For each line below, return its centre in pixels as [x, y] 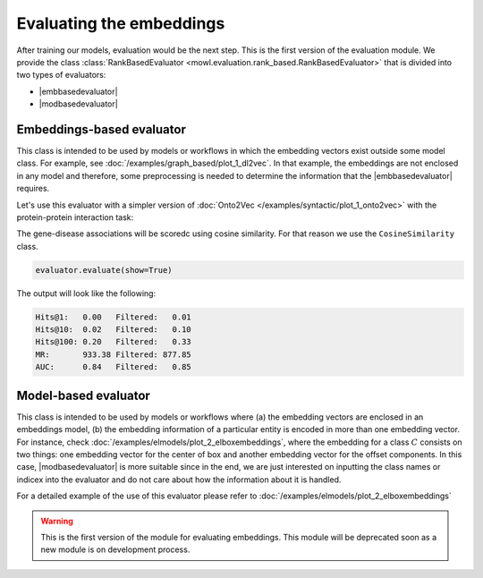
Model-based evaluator [84, 395]
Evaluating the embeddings [121, 23]
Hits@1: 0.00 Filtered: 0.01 [113, 317]
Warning [57, 521]
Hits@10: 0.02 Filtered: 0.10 [113, 330]
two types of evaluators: [61, 75]
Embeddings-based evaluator [102, 129]
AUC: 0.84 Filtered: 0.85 [113, 367]
